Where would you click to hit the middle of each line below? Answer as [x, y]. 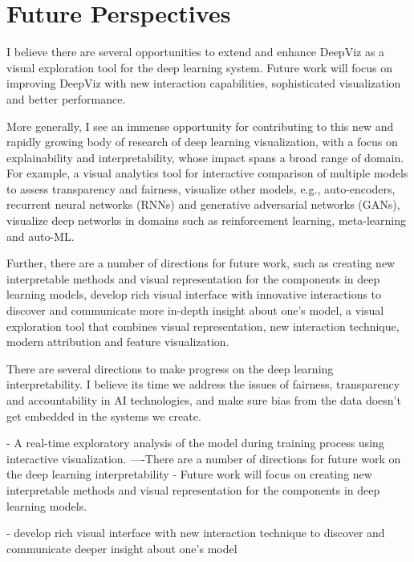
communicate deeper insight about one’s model [122, 548]
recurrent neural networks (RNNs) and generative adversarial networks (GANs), [203, 204]
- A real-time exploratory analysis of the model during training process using [195, 443]
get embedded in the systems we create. [104, 415]
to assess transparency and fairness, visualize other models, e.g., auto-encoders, [201, 188]
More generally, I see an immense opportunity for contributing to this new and [200, 126]
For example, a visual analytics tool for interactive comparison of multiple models [207, 173]
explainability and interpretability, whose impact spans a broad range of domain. [205, 157]
